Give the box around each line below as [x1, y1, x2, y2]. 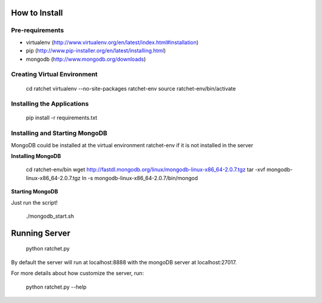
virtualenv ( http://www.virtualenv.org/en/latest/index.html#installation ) [26, 39, 199, 46]
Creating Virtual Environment [11, 70, 98, 79]
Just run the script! [11, 199, 58, 206]
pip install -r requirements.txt [26, 114, 98, 122]
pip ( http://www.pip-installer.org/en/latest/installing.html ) [26, 47, 166, 54]
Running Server [11, 228, 71, 238]
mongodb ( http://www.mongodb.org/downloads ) [26, 55, 146, 63]
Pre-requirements [11, 26, 64, 35]
